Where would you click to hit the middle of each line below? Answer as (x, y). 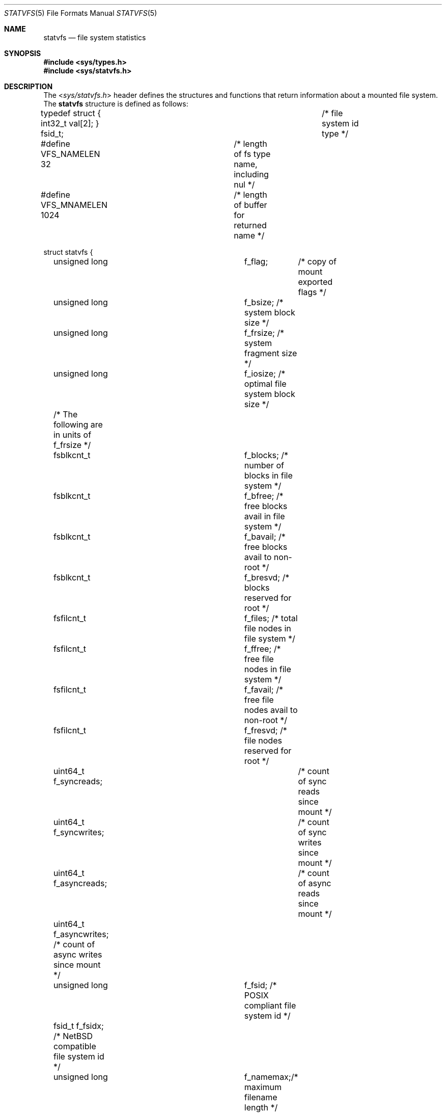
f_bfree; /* (264, 496)
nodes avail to (271, 710)
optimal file (265, 384)
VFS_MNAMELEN (74, 205)
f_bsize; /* (264, 302)
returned (250, 225)
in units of (72, 435)
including (251, 174)
